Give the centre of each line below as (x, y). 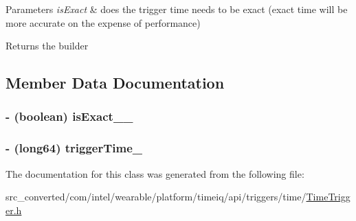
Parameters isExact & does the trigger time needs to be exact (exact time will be (177, 9)
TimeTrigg (328, 197)
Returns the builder (47, 46)
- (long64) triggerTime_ (74, 148)
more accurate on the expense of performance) (103, 22)
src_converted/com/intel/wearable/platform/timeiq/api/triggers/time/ (156, 197)
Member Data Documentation (115, 83)
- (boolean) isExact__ (69, 116)
